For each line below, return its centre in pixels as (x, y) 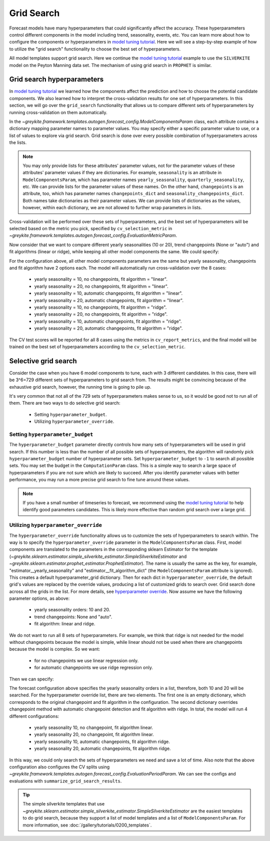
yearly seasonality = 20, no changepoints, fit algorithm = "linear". (101, 286)
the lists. (18, 143)
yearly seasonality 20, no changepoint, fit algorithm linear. (94, 734)
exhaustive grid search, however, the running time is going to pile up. (80, 387)
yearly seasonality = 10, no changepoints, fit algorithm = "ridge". (100, 307)
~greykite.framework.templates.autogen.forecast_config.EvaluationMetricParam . (93, 236)
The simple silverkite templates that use (64, 804)
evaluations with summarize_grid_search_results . (65, 781)
